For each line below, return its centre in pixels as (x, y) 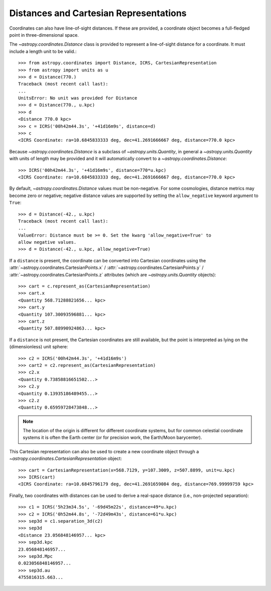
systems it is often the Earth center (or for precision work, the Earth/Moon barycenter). (112, 438)
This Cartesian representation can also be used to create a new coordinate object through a (104, 451)
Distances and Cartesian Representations (98, 13)
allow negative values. (47, 242)
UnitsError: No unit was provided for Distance (78, 98)
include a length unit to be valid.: (43, 51)
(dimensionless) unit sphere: (39, 347)
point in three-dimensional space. (44, 35)
